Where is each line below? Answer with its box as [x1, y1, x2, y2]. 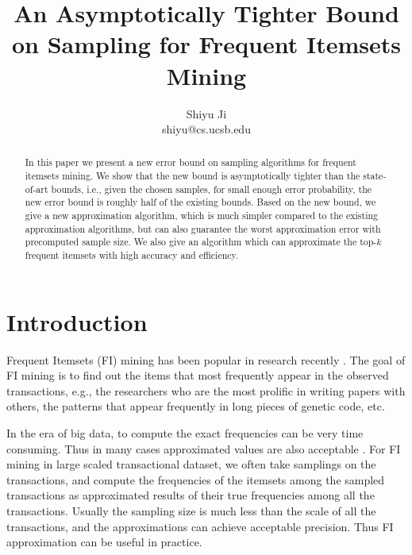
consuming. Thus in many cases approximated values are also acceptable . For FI [6, 440, 401, 457]
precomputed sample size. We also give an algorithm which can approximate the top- [25, 235, 377, 249]
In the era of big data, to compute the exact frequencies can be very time [6, 425, 364, 441]
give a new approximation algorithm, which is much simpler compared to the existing [25, 209, 379, 222]
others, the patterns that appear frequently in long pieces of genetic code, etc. [6, 398, 385, 414]
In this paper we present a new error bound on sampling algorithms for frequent [25, 156, 356, 169]
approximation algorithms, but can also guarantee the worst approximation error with [25, 222, 381, 235]
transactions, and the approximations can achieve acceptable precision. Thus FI [6, 518, 394, 534]
